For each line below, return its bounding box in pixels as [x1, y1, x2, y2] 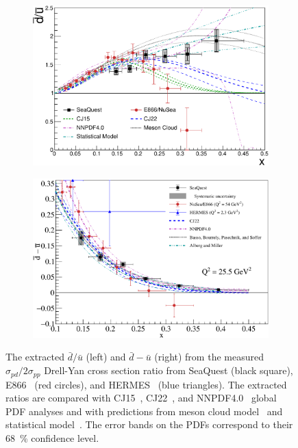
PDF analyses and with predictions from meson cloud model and [5, 404, 283, 418]
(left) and [86, 350, 126, 364]
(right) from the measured [154, 350, 264, 364]
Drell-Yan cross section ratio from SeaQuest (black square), [44, 363, 293, 378]
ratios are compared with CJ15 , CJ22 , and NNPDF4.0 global [5, 391, 277, 405]
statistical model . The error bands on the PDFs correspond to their [5, 417, 293, 432]
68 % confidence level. [5, 430, 99, 445]
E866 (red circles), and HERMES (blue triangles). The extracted [5, 377, 287, 391]
